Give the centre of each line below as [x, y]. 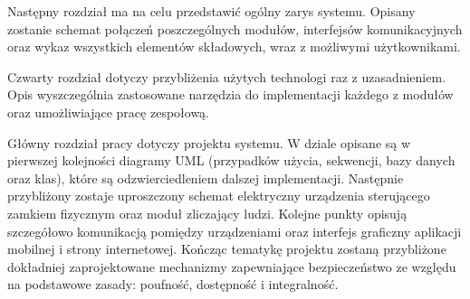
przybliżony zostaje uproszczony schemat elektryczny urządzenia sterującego [219, 196]
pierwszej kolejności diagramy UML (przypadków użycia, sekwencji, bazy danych [231, 160]
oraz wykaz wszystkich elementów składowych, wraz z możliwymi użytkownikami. [234, 47]
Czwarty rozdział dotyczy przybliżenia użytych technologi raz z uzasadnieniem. [227, 76]
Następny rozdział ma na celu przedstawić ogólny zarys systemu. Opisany [211, 11]
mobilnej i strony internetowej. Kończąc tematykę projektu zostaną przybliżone [227, 249]
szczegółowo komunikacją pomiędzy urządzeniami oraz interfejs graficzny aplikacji [235, 231]
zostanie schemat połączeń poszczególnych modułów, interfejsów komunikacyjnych [235, 28]
